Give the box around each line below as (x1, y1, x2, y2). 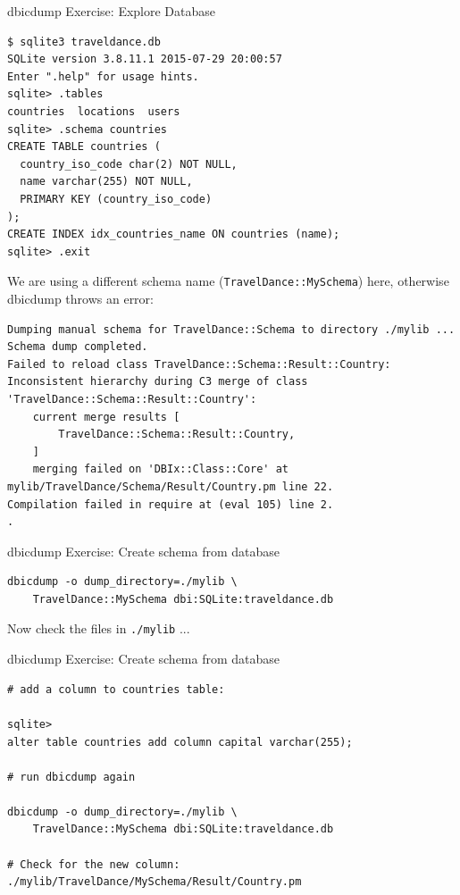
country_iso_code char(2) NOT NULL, (20, 157, 238, 171)
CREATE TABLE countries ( (7, 140, 161, 154)
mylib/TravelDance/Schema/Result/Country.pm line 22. (7, 480, 334, 493)
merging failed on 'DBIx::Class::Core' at (32, 463, 289, 476)
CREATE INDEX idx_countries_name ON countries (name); (7, 228, 340, 241)
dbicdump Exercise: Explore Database (7, 2, 216, 20)
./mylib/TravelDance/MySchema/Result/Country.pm (7, 875, 302, 889)
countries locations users (7, 105, 180, 118)
